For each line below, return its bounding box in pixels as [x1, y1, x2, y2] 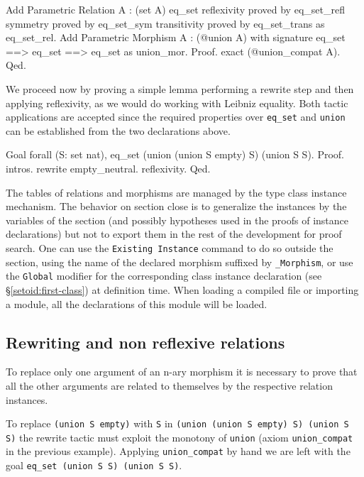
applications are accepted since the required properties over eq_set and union [6, 109, 346, 124]
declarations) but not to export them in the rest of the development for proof [6, 226, 342, 241]
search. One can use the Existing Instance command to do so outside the [6, 240, 333, 255]
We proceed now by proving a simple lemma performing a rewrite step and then [6, 81, 354, 96]
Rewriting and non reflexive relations [6, 331, 285, 353]
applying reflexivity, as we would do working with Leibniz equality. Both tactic [6, 95, 348, 110]
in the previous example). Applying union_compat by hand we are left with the [6, 444, 351, 459]
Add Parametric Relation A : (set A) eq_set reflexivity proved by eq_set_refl [6, 2, 345, 16]
